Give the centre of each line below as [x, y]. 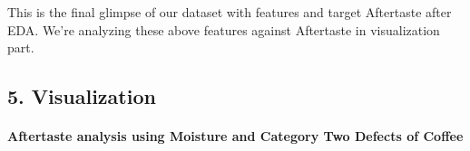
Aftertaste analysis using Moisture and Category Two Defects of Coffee [235, 136]
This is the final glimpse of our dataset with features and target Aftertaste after [230, 12]
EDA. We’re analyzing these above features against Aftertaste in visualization [224, 29]
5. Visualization [82, 96]
